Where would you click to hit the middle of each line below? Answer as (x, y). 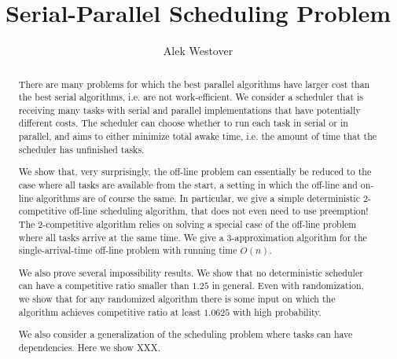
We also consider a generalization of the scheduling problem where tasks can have (186, 334)
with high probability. (277, 311)
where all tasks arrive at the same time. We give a (121, 237)
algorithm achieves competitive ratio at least (110, 311)
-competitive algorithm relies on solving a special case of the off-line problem (200, 223)
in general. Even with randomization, (288, 286)
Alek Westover (198, 51)
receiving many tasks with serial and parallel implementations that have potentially (189, 110)
